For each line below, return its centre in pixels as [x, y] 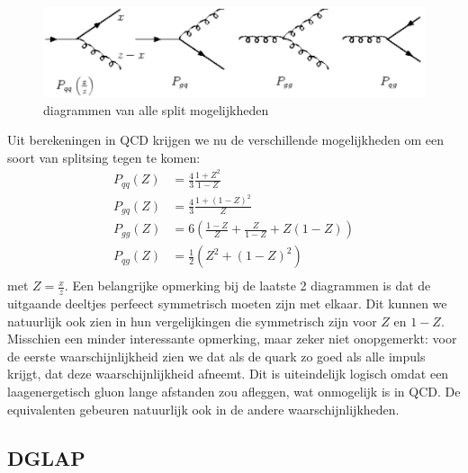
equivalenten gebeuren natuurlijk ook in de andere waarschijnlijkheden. [203, 409]
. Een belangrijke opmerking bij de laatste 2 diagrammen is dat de [247, 286]
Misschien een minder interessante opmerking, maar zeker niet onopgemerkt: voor [232, 339]
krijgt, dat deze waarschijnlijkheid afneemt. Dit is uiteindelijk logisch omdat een [228, 374]
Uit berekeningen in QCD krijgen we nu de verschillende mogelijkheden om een [225, 140]
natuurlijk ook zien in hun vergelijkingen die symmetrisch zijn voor [192, 321]
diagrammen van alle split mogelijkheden [156, 109]
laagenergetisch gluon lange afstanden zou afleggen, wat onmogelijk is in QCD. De [234, 391]
